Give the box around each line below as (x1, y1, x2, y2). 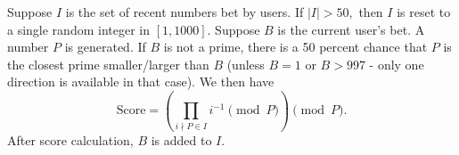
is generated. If (64, 37, 146, 56)
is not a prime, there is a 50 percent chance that (163, 37, 428, 56)
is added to (151, 130, 212, 149)
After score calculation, (7, 130, 134, 149)
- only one (369, 54, 424, 73)
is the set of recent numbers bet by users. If (65, 3, 304, 20)
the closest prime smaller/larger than (7, 54, 209, 73)
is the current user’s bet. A (277, 20, 425, 38)
